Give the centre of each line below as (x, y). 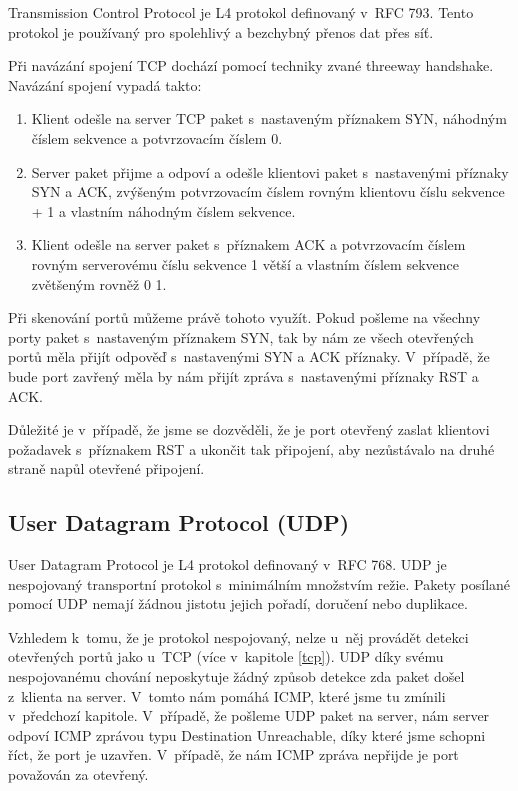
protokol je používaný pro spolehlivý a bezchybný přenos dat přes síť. (221, 31)
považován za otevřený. (78, 774)
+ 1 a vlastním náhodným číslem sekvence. (163, 210)
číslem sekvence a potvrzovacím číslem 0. (157, 137)
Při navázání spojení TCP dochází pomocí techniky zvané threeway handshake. (251, 65)
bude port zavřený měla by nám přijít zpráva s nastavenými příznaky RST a (243, 375)
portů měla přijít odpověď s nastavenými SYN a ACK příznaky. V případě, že (249, 356)
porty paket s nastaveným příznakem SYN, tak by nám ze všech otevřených (241, 336)
